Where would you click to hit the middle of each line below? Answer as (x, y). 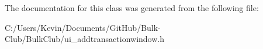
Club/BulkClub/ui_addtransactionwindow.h (84, 39)
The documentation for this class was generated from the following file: (132, 8)
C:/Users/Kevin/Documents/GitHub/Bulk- (83, 27)
